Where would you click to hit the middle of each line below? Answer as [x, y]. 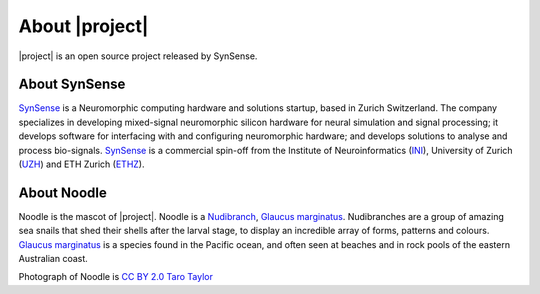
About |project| [83, 26]
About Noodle [62, 192]
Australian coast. [53, 259]
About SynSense [72, 84]
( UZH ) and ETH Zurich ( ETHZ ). [81, 164]
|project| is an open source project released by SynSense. [138, 56]
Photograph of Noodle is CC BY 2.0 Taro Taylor [116, 277]
